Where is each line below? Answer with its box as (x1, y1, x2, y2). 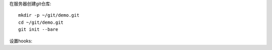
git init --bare (18, 27, 58, 32)
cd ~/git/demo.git (18, 19, 64, 25)
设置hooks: (9, 38, 33, 44)
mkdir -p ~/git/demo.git (18, 13, 80, 18)
